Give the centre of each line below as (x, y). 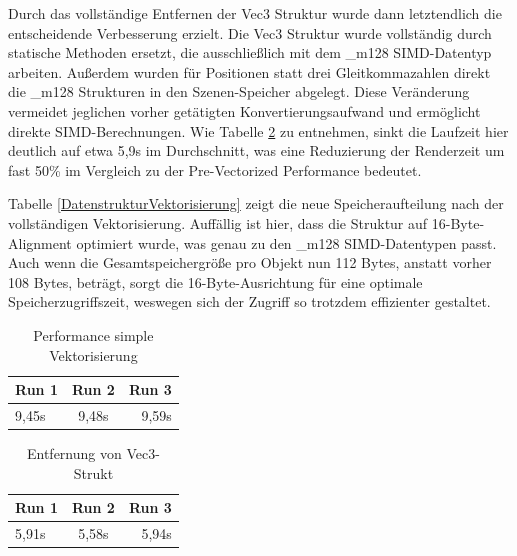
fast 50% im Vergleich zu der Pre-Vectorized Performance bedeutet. (215, 169)
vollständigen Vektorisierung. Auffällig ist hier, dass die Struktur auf (218, 222)
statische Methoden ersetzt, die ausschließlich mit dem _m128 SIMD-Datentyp (250, 52)
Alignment (40, 242)
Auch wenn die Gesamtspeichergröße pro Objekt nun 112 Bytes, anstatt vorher (250, 262)
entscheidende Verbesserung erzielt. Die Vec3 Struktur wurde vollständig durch (250, 32)
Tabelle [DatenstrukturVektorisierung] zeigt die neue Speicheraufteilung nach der (256, 203)
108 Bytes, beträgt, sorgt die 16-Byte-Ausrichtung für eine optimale (215, 281)
